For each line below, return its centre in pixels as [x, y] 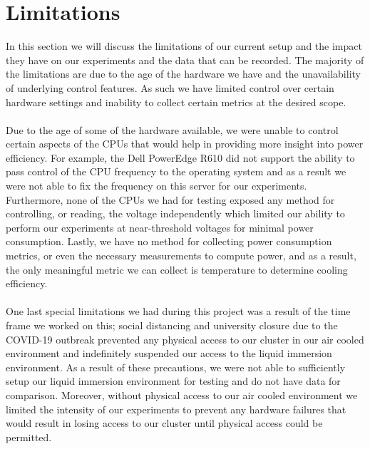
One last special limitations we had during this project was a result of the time [178, 311]
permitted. [29, 437]
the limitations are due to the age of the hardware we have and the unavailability [183, 74]
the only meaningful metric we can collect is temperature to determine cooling [177, 269]
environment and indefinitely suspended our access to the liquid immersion [169, 353]
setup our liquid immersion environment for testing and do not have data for [173, 381]
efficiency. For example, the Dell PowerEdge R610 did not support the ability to [180, 157]
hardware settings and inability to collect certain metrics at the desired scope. [176, 102]
